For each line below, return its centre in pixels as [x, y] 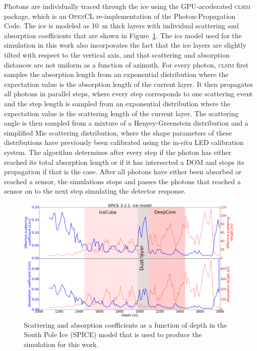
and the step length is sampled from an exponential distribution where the [117, 103]
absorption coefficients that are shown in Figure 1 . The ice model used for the [123, 35]
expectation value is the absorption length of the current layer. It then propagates [128, 84]
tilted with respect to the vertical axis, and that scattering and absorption [117, 54]
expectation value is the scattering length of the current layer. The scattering [121, 113]
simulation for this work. [61, 344]
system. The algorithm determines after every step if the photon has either [118, 152]
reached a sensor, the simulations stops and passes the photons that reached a [123, 181]
